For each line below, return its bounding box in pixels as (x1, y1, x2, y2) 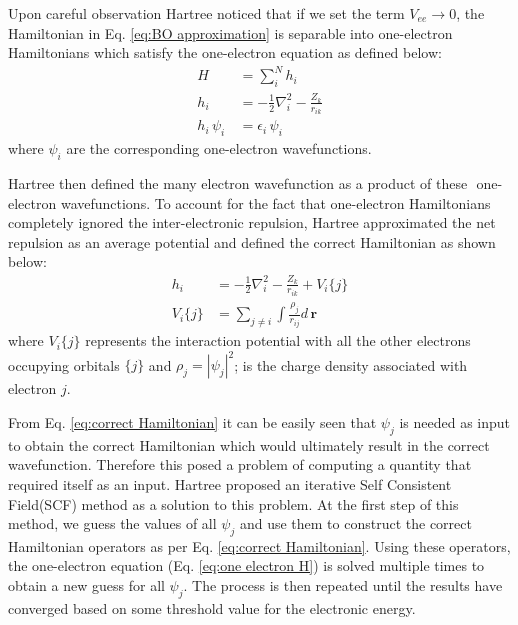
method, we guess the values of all (8, 513, 217, 534)
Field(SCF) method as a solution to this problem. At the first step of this (8, 493, 459, 514)
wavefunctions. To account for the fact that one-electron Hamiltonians (60, 192, 491, 213)
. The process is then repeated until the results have (183, 575, 503, 596)
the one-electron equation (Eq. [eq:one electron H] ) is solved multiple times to (8, 555, 485, 576)
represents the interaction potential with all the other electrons (85, 330, 471, 351)
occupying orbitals (8, 354, 120, 375)
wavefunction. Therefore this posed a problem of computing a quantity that (8, 454, 472, 475)
